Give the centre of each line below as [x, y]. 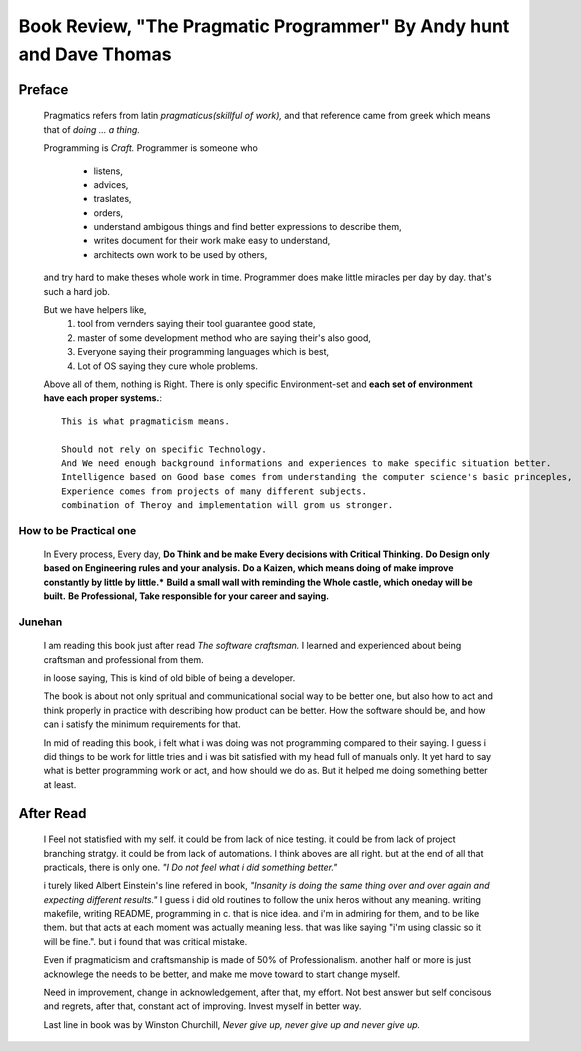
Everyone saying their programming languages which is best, [203, 352]
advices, [111, 184]
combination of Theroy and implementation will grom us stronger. [227, 505]
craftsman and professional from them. [123, 659]
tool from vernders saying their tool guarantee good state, [196, 324]
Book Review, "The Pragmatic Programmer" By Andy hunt [264, 26]
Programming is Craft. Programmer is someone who [151, 148]
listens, [108, 171]
